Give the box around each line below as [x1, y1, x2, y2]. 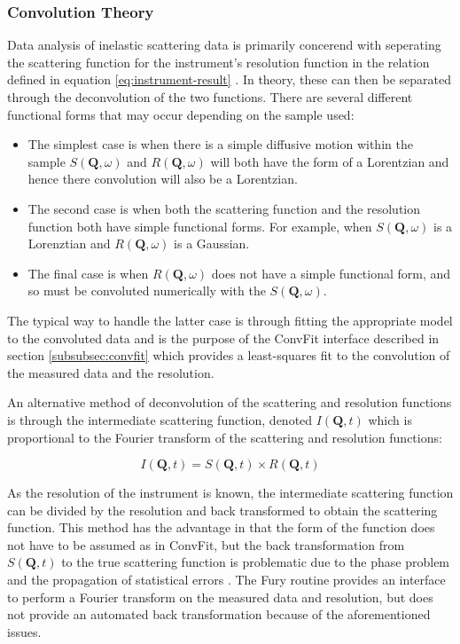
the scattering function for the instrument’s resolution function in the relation [7, 52, 430, 71]
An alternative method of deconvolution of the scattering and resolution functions [7, 393, 452, 412]
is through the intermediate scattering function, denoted [7, 410, 313, 428]
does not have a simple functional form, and [211, 263, 451, 282]
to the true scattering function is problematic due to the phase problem [61, 553, 450, 571]
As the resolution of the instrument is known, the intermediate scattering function [7, 483, 454, 502]
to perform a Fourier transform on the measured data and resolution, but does [7, 587, 433, 606]
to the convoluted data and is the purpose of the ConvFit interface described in [7, 328, 440, 347]
